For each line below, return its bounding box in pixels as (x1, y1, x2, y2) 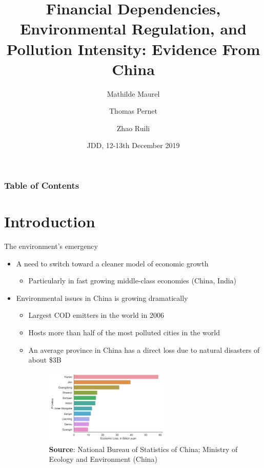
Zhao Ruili (116, 122, 150, 133)
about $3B (28, 354, 62, 365)
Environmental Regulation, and (20, 18, 247, 39)
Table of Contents (4, 179, 79, 192)
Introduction (4, 211, 95, 232)
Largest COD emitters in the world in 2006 (28, 310, 164, 320)
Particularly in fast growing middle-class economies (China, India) (28, 275, 237, 286)
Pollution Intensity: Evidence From (6, 38, 260, 59)
